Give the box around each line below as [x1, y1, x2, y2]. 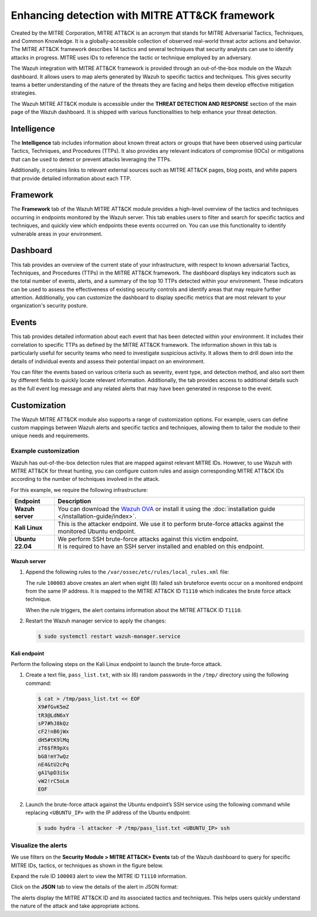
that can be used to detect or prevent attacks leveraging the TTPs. [11, 156, 172, 163]
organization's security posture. [11, 302, 88, 309]
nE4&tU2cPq [38, 761, 69, 768]
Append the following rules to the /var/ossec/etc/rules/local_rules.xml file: [25, 568, 230, 575]
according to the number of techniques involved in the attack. [11, 476, 160, 483]
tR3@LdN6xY [38, 712, 69, 718]
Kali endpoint [11, 650, 45, 657]
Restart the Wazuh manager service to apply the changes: [25, 617, 167, 624]
